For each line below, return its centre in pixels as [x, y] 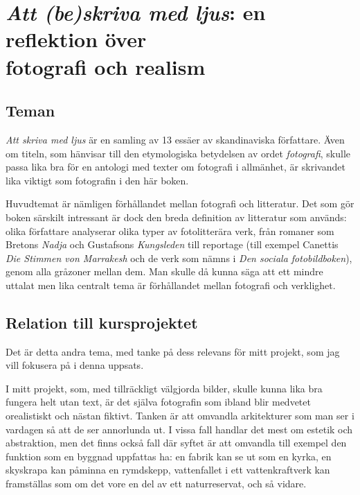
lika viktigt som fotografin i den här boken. [97, 180]
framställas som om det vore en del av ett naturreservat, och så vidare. [156, 484]
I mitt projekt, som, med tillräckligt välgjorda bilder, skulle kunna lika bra [164, 388]
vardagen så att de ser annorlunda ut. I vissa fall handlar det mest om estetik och [179, 429]
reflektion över [76, 39]
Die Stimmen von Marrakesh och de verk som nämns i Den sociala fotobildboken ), [179, 258]
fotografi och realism [106, 66]
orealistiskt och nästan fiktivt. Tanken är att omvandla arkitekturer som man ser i [180, 416]
